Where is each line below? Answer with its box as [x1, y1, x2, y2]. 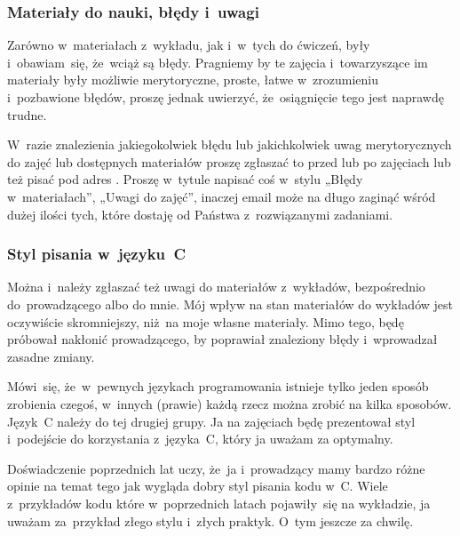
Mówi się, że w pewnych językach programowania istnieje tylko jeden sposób [7, 377, 429, 396]
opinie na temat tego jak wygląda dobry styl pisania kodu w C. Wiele [7, 476, 388, 495]
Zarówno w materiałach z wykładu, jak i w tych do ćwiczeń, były [7, 36, 370, 54]
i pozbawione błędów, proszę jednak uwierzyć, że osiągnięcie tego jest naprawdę [7, 88, 444, 106]
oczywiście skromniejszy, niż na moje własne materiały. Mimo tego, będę [7, 312, 404, 331]
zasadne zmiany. [7, 347, 95, 365]
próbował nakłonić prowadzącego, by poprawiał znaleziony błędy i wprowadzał [7, 330, 438, 348]
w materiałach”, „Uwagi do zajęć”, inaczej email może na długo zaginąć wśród [7, 187, 436, 205]
